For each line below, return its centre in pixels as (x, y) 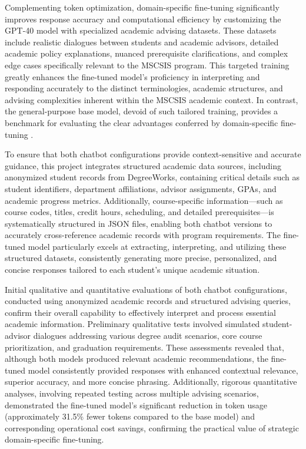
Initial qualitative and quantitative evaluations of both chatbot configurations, (146, 289)
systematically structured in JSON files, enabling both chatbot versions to (139, 223)
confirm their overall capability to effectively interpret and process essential (140, 312)
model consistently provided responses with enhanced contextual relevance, (163, 370)
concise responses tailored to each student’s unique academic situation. (132, 270)
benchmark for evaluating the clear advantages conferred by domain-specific (142, 122)
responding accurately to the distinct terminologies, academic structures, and (144, 88)
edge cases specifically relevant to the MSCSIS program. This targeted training (147, 65)
